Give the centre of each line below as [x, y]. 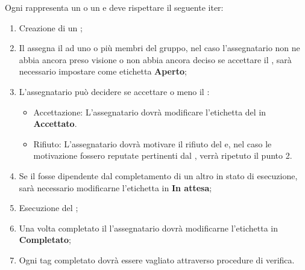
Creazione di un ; [51, 27]
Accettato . [55, 124]
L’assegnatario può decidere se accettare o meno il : [114, 91]
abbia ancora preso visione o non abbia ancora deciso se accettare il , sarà [155, 59]
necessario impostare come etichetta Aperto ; [103, 71]
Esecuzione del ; [49, 208]
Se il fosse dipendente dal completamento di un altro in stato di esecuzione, [158, 175]
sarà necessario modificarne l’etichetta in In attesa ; [115, 187]
